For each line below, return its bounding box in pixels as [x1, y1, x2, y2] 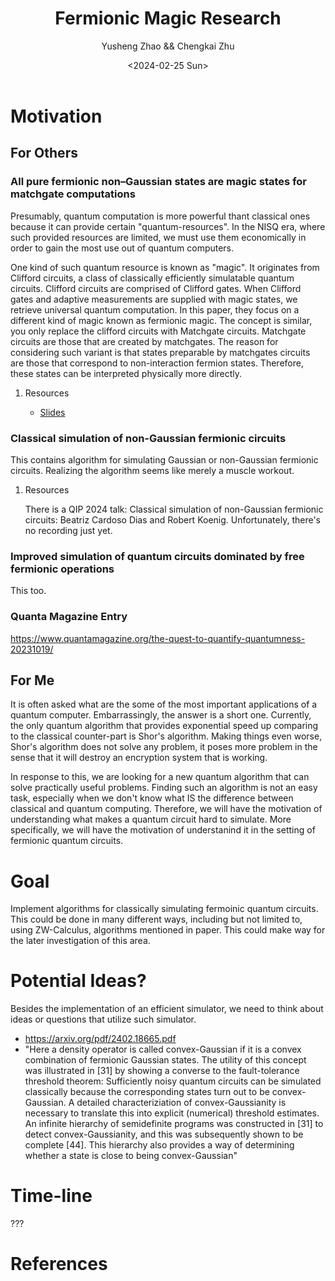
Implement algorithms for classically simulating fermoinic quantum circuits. [10, 903, 319, 915]
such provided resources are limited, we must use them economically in [10, 231, 307, 243]
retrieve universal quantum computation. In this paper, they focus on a [10, 303, 300, 316]
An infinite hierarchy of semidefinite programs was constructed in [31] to [24, 1118, 324, 1130]
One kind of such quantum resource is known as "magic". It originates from [10, 261, 320, 273]
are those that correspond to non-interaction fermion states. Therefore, [10, 357, 304, 369]
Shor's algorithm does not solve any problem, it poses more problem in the [10, 741, 318, 753]
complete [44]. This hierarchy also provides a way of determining [24, 1139, 295, 1151]
